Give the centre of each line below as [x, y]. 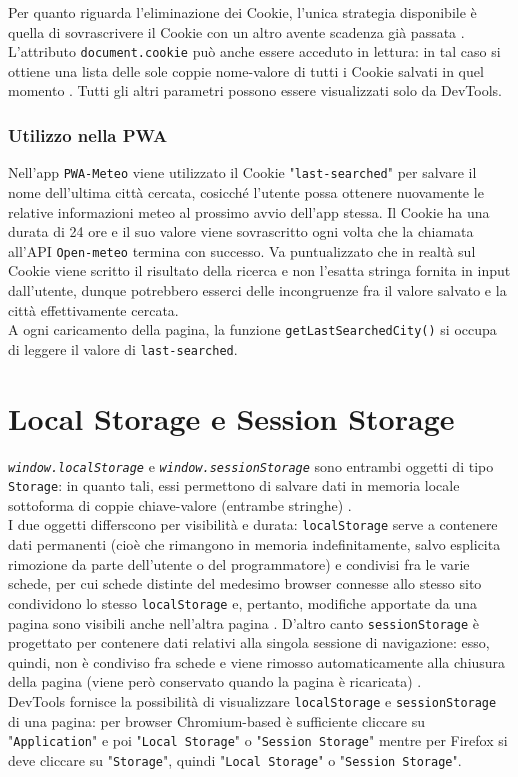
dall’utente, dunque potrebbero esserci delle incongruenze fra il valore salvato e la [257, 289]
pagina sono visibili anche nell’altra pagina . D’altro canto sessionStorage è [243, 622]
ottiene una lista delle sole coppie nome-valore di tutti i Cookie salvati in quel [246, 70]
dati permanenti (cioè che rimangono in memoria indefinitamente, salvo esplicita [254, 544]
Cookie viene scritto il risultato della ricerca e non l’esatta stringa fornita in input [259, 270]
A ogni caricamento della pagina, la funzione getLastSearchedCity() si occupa [252, 329]
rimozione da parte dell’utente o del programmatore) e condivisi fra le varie [239, 563]
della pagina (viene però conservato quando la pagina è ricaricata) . [215, 681]
